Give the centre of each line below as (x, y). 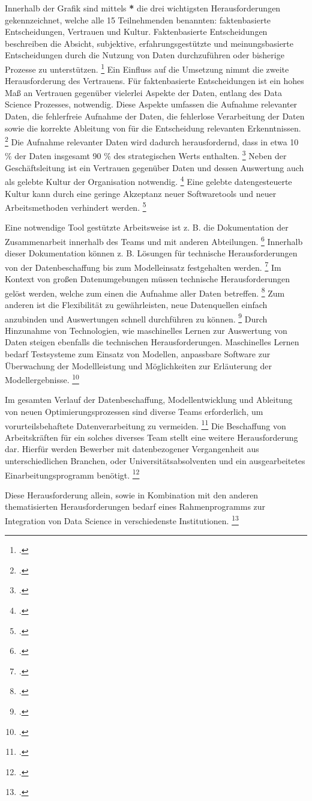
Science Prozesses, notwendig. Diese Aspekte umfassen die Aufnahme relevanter (151, 104)
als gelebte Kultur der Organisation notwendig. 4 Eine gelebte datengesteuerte (148, 180)
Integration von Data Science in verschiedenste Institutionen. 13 (122, 520)
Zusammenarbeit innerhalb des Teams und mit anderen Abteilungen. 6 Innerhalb (154, 240)
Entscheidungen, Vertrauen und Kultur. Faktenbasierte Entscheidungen (136, 32)
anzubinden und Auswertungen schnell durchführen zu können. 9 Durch (136, 318)
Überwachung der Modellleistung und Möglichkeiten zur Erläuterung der (139, 365)
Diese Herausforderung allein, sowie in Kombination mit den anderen (132, 494)
